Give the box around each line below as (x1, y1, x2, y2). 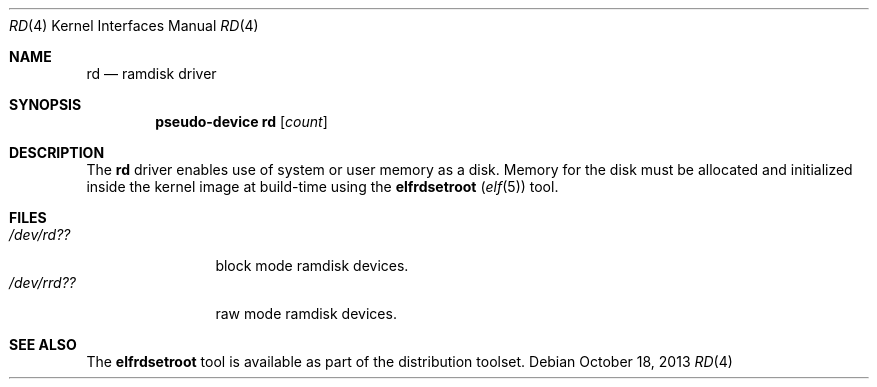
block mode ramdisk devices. (215, 257, 409, 274)
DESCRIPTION (9, 144, 105, 161)
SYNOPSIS (9, 96, 82, 113)
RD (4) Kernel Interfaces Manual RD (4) (9, 17, 259, 34)
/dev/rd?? (9, 226, 71, 243)
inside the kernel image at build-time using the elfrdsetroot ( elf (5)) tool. (86, 178, 559, 195)
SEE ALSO (9, 336, 77, 353)
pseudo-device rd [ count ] (155, 113, 328, 130)
